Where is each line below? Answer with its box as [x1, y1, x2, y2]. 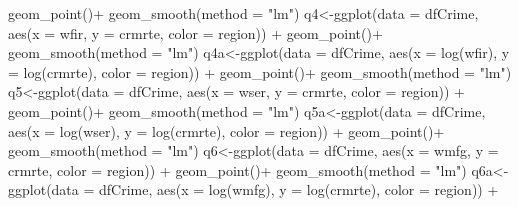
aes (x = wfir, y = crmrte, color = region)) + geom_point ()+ [8, 22, 383, 43]
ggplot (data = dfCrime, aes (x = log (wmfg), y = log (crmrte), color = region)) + [8, 179, 499, 200]
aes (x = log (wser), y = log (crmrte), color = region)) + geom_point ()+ [8, 120, 445, 141]
